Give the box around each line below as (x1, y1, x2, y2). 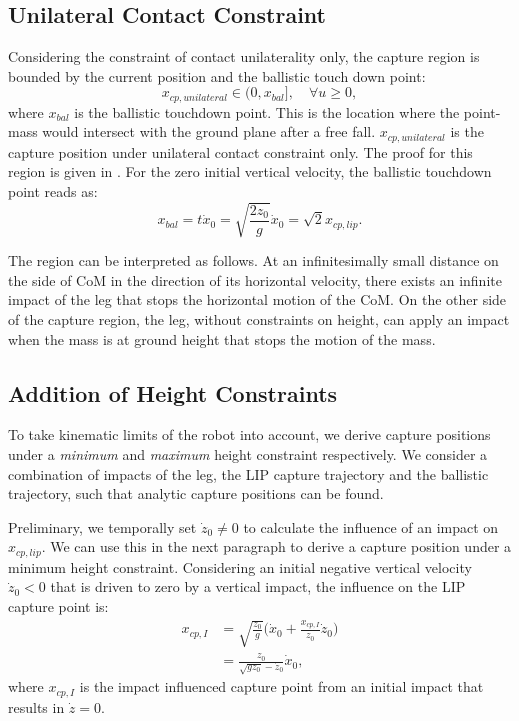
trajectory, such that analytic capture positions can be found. (8, 483, 384, 504)
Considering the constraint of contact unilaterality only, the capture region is (8, 46, 480, 67)
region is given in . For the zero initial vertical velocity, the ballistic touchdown (8, 161, 492, 182)
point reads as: (8, 181, 98, 202)
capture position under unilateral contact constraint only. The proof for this (8, 141, 473, 162)
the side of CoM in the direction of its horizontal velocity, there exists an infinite (8, 269, 502, 290)
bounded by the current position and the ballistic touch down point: (8, 65, 426, 86)
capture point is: (8, 596, 109, 616)
